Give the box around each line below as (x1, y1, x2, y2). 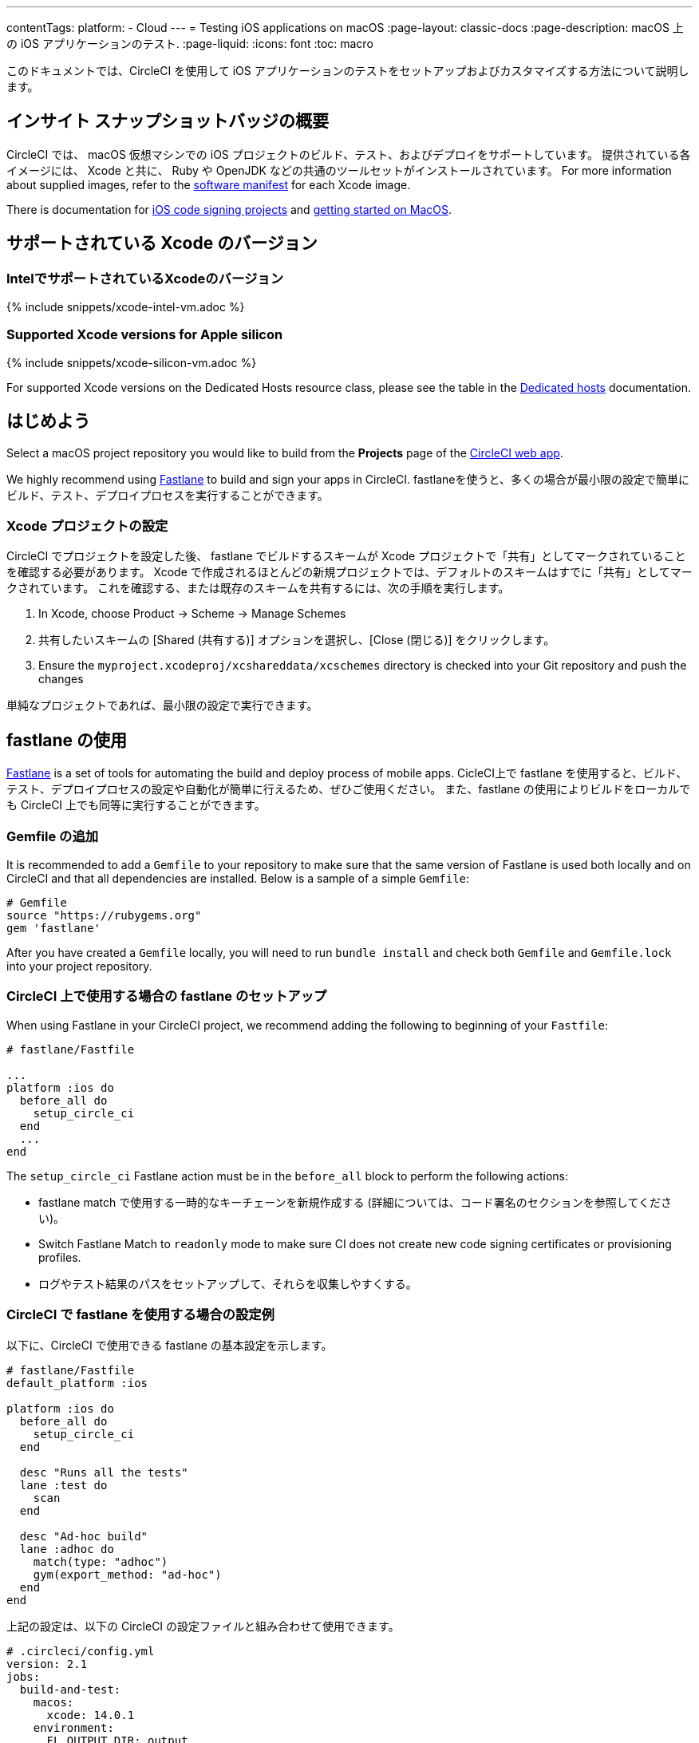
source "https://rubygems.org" (6, 909, 202, 922)
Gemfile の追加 (6, 828, 99, 844)
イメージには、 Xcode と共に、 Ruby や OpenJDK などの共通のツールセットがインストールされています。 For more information (6, 163, 672, 177)
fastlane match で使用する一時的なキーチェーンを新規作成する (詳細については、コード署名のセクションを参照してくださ (38, 1195, 673, 1209)
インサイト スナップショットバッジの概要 (6, 111, 329, 132)
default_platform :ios (6, 1376, 148, 1389)
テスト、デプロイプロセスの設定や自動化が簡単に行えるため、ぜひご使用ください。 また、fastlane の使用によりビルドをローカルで (6, 782, 691, 796)
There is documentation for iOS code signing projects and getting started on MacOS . (6, 202, 452, 216)
